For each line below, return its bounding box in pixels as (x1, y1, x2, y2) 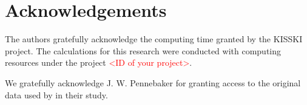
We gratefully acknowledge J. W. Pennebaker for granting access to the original (5, 76, 301, 89)
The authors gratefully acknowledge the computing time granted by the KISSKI (5, 33, 303, 45)
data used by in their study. (5, 88, 108, 101)
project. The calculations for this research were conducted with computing (5, 44, 282, 57)
